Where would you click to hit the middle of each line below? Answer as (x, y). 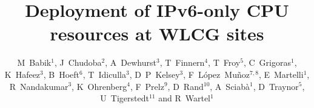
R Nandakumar (39, 86)
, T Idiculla (104, 74)
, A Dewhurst (131, 62)
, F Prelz (147, 86)
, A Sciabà (230, 86)
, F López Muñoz (216, 74)
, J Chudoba (78, 62)
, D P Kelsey (155, 74)
